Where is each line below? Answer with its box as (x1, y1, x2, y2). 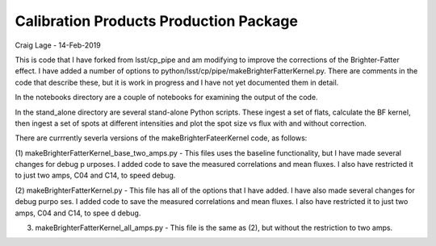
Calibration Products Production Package (15, 12, 299, 30)
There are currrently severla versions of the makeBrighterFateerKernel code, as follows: (15, 133, 308, 143)
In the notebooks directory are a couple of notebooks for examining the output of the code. (15, 93, 318, 102)
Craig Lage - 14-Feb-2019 (15, 40, 101, 50)
